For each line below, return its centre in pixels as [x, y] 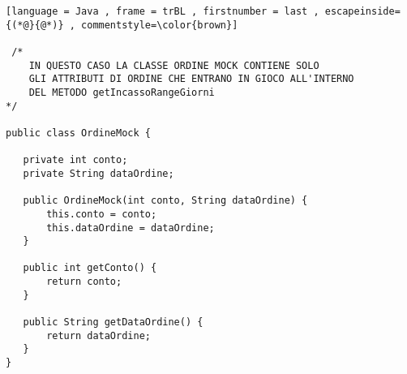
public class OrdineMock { [78, 133]
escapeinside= [362, 11]
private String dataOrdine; [99, 173]
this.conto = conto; [102, 214]
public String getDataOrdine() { [113, 322]
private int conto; [75, 160]
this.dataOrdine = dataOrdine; [131, 228]
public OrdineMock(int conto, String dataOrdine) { [165, 201]
